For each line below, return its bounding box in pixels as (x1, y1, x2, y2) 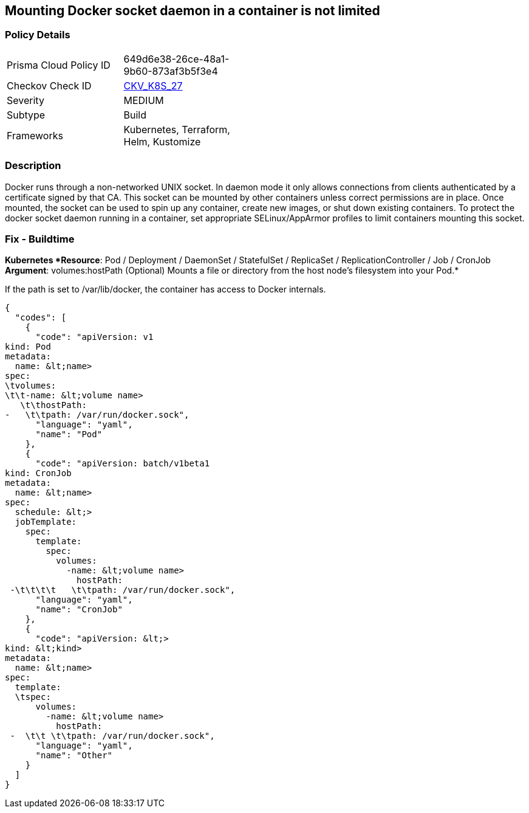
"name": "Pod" (35, 429, 103, 440)
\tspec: (15, 692, 51, 702)
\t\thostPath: (20, 400, 87, 410)
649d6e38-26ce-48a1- (123, 52, 230, 65)
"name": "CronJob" (35, 604, 123, 615)
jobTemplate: (15, 517, 77, 527)
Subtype (7, 108, 46, 121)
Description (5, 159, 61, 172)
